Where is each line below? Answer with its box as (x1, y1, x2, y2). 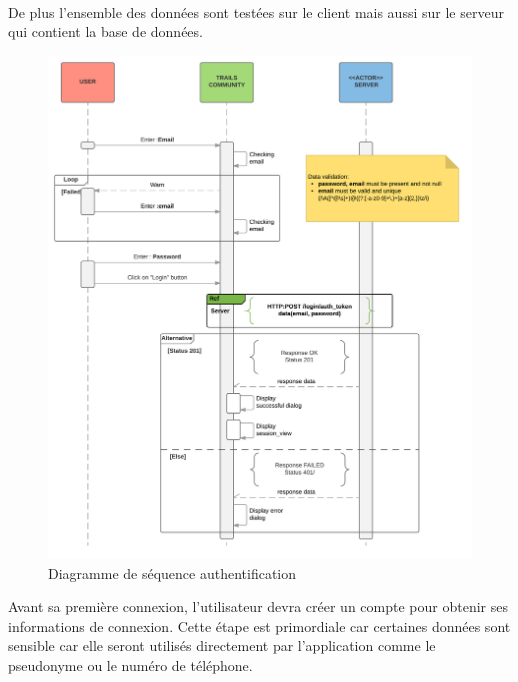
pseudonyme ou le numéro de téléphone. (8, 654, 253, 675)
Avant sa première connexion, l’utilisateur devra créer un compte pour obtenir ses (8, 596, 508, 617)
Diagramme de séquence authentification (48, 562, 297, 583)
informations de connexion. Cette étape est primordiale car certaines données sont (8, 615, 511, 636)
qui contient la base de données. (8, 21, 203, 42)
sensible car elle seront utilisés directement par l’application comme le (8, 635, 436, 656)
